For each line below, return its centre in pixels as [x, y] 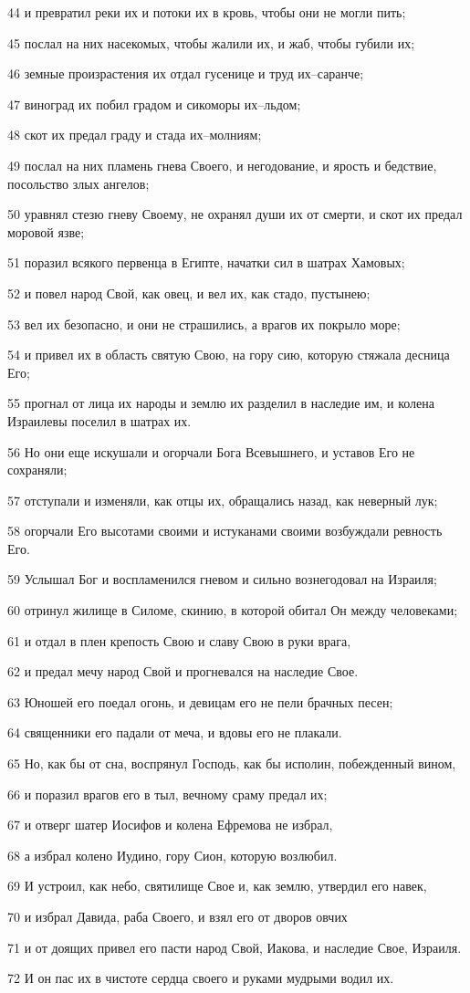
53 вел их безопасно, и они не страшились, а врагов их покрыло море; [204, 324]
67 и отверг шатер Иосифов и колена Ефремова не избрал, [170, 825]
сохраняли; [37, 470]
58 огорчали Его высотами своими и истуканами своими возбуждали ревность [225, 531]
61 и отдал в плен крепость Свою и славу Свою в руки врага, [179, 640]
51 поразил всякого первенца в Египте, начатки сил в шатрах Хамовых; [206, 262]
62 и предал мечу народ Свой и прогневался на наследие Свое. [183, 671]
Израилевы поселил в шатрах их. [99, 420]
